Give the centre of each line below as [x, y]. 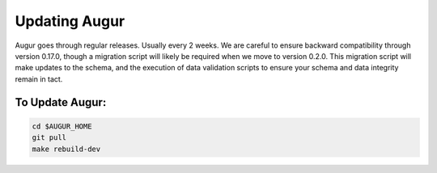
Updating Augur [70, 21]
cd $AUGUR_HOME [62, 126]
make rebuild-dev [66, 149]
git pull [49, 138]
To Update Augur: [61, 102]
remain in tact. [39, 79]
